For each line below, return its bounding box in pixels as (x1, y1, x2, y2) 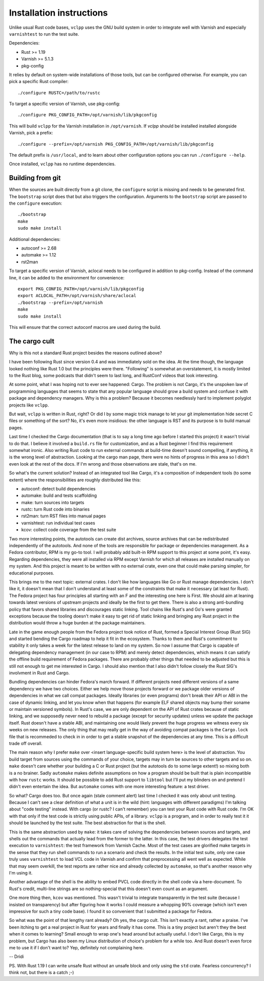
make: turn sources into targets (21, 499, 85, 505)
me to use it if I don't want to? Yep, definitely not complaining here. (9, 944, 144, 950)
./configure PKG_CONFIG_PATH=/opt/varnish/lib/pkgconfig (18, 112, 157, 118)
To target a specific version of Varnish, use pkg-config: (9, 101, 121, 107)
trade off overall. (9, 740, 43, 746)
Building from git (9, 174, 61, 182)
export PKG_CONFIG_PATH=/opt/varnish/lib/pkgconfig (18, 286, 144, 292)
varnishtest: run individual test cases (21, 520, 95, 526)
